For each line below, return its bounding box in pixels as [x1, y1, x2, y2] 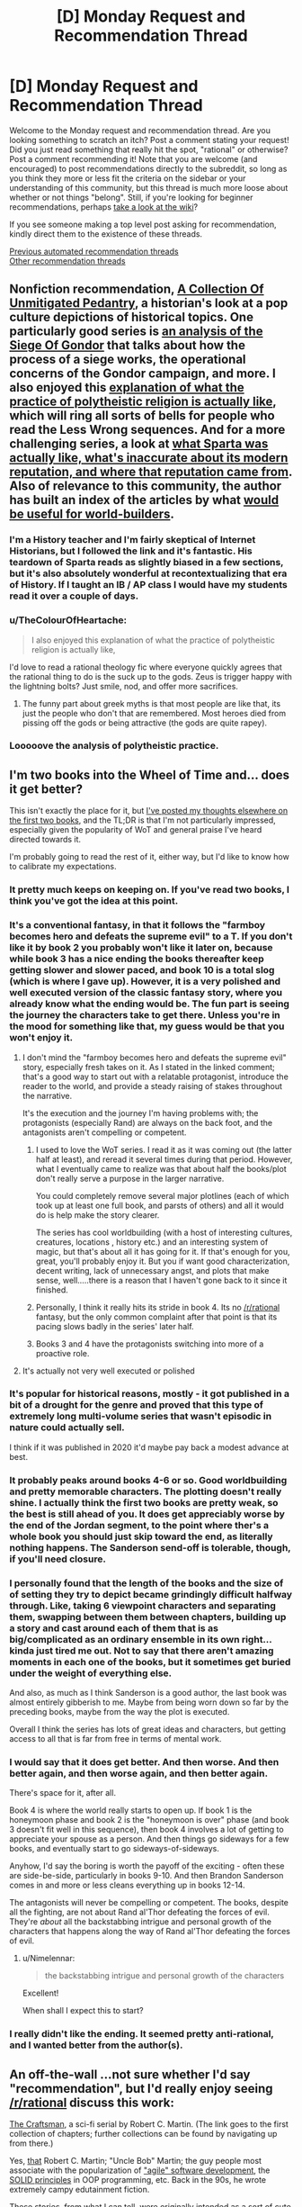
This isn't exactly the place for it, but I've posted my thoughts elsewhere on [9, 806, 289, 816]
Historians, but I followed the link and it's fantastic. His [9, 545, 253, 557]
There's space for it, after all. [9, 1788, 117, 1798]
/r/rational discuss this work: [9, 2094, 175, 2110]
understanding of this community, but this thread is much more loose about [9, 182, 289, 193]
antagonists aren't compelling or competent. [22, 1127, 187, 1138]
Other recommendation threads [9, 255, 126, 266]
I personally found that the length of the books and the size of [9, 1577, 284, 1590]
